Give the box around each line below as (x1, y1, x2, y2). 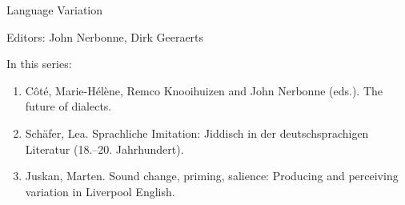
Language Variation (6, 2, 103, 18)
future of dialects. (25, 98, 112, 115)
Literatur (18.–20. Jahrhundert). (25, 140, 184, 157)
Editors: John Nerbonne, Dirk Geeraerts (6, 28, 204, 45)
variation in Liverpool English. (25, 183, 175, 199)
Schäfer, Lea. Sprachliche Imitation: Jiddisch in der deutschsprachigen (25, 124, 369, 141)
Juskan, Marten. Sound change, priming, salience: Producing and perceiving (25, 167, 399, 184)
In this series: (6, 55, 72, 72)
